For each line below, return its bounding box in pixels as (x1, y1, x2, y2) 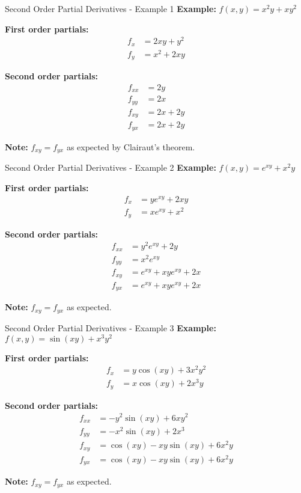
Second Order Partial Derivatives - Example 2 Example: (5, 161, 216, 174)
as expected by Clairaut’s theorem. (66, 140, 195, 153)
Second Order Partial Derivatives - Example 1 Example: (5, 2, 216, 14)
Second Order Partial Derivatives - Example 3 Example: (5, 321, 216, 334)
